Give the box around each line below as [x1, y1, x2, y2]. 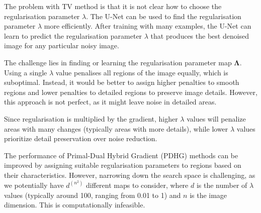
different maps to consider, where [86, 179, 189, 190]
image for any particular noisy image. [4, 40, 119, 51]
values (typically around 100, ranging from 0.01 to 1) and [4, 189, 181, 200]
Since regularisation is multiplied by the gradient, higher [4, 113, 178, 124]
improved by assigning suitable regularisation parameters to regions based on [4, 160, 241, 170]
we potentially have [4, 179, 64, 190]
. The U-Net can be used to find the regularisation [86, 11, 241, 21]
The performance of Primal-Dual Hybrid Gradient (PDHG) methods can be [4, 150, 238, 160]
